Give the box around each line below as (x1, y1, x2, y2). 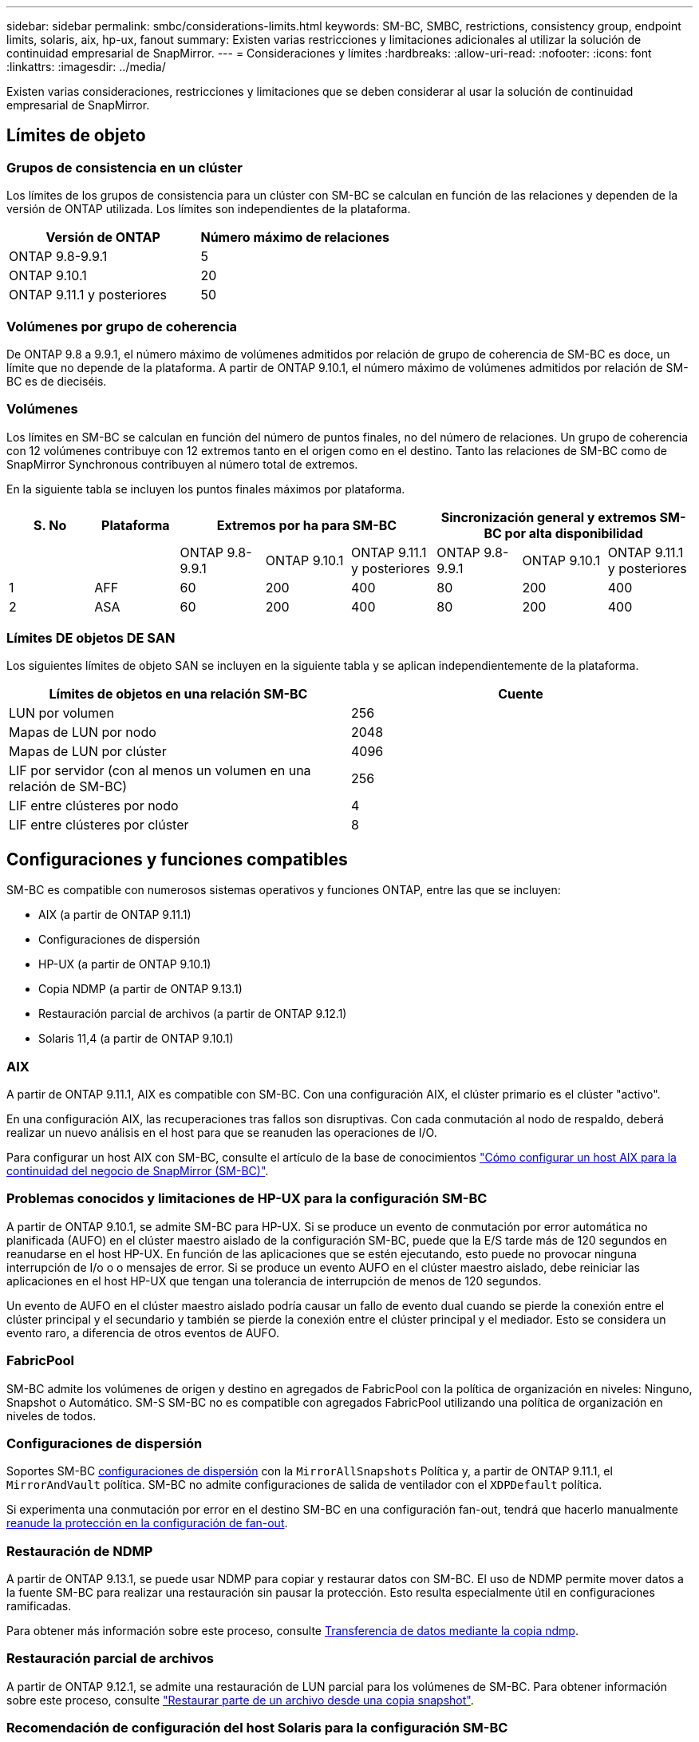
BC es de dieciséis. (6, 374, 107, 388)
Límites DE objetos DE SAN (6, 630, 176, 647)
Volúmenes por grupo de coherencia (6, 318, 238, 335)
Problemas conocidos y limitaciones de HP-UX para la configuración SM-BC (6, 1190, 488, 1207)
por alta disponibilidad (504, 525, 643, 541)
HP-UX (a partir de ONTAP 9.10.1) (38, 957, 211, 972)
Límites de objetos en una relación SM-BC (49, 686, 308, 703)
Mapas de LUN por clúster (9, 743, 167, 760)
